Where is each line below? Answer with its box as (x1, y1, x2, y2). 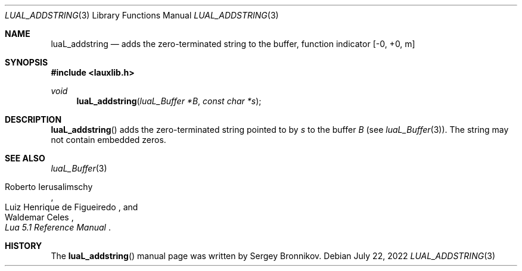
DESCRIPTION (5, 114, 62, 124)
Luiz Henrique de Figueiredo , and (5, 202, 138, 212)
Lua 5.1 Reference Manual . (5, 222, 111, 232)
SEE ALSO (5, 153, 45, 163)
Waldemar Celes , (5, 212, 74, 222)
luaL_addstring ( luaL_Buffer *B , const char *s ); (76, 96, 262, 106)
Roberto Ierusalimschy (5, 182, 93, 192)
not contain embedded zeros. (51, 135, 166, 145)
